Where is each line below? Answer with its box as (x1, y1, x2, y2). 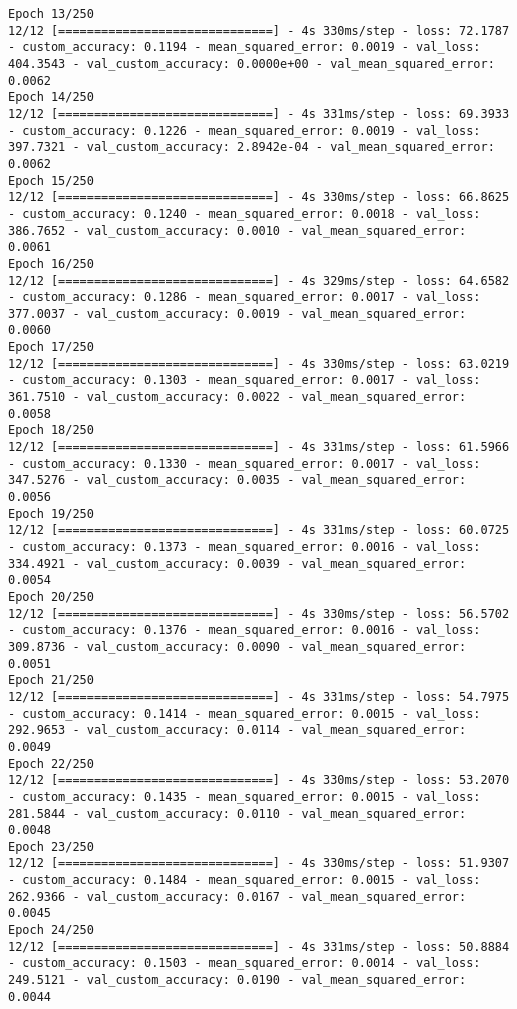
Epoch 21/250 (8, 673, 94, 688)
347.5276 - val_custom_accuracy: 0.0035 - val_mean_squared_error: (8, 473, 467, 488)
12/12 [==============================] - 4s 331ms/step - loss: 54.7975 (8, 689, 510, 704)
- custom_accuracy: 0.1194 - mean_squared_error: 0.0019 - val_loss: (8, 40, 481, 55)
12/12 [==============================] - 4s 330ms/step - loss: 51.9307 (8, 856, 510, 871)
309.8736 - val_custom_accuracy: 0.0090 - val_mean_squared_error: (8, 639, 467, 654)
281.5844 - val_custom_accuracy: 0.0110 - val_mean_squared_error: (8, 806, 467, 821)
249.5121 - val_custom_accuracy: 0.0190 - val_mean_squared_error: (8, 973, 467, 988)
